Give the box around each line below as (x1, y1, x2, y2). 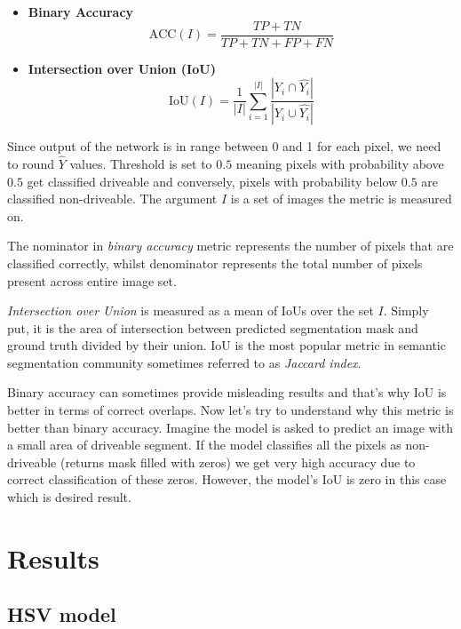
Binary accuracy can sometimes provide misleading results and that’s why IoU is (7, 383, 447, 402)
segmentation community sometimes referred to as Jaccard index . (7, 353, 362, 371)
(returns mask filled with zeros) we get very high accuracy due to (60, 452, 416, 471)
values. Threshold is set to (69, 154, 212, 172)
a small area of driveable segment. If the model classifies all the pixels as (7, 435, 401, 454)
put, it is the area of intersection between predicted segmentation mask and (7, 318, 418, 337)
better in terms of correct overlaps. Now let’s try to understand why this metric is (7, 401, 454, 419)
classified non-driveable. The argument (7, 189, 218, 208)
